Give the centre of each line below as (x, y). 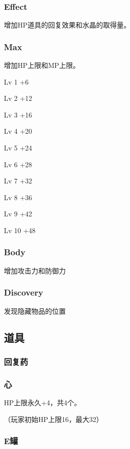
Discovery (24, 292)
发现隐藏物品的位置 (35, 311)
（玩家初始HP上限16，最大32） (54, 419)
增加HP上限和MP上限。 (42, 65)
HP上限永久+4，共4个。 (42, 403)
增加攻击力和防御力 (35, 270)
